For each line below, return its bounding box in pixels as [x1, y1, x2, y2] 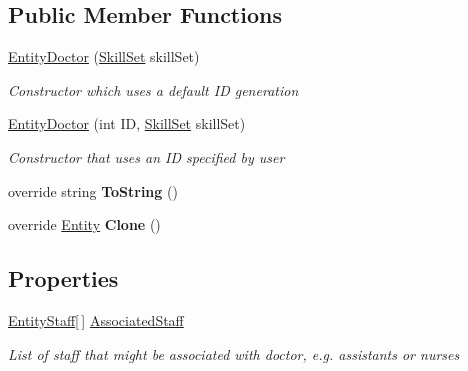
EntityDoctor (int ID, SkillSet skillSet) [8, 113, 246, 134]
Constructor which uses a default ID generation [8, 79, 299, 100]
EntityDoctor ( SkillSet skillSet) [8, 46, 200, 67]
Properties [8, 263, 119, 294]
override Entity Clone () [8, 214, 161, 235]
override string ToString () [8, 180, 178, 201]
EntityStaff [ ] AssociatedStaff [8, 309, 184, 330]
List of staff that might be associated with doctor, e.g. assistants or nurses [8, 343, 460, 364]
